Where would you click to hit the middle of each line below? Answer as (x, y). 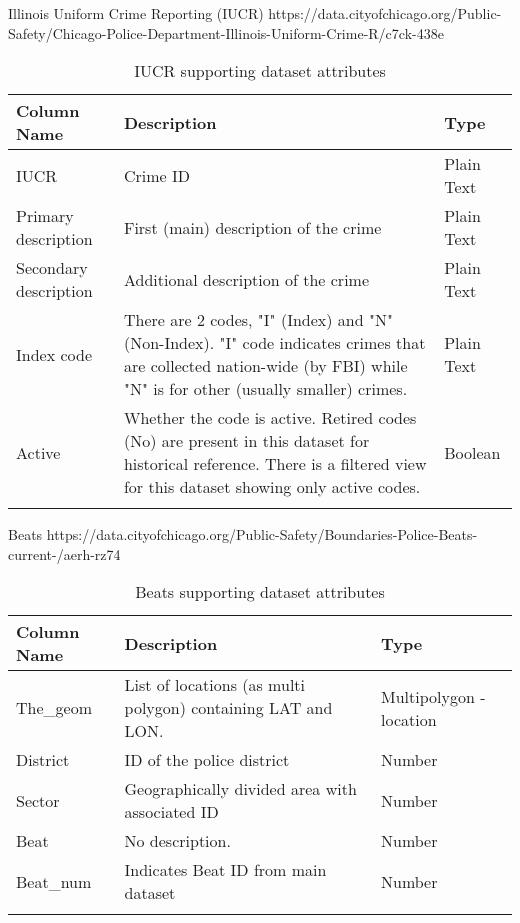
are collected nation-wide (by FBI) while (265, 366)
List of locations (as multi (215, 685)
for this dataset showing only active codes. (272, 487)
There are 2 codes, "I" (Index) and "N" (258, 320)
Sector (38, 800)
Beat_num (54, 881)
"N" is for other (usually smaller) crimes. (265, 389)
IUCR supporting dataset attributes (260, 71)
